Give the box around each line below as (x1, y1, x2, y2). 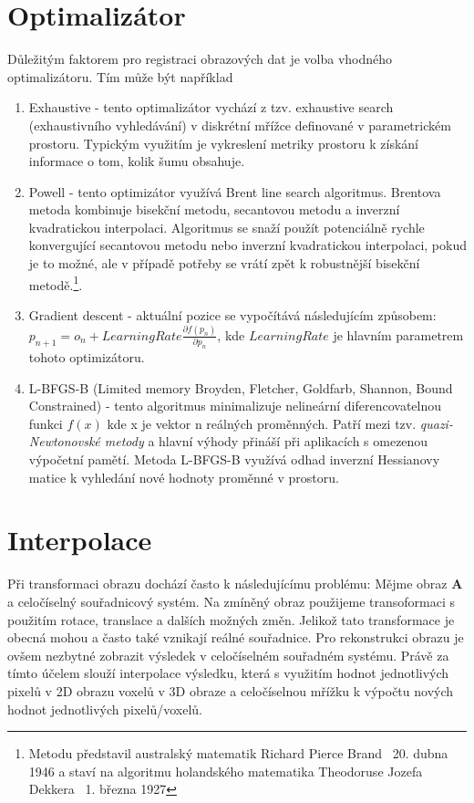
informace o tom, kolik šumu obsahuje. (28, 151, 245, 171)
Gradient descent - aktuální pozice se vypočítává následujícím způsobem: (28, 305, 437, 324)
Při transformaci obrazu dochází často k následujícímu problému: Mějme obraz (7, 574, 448, 593)
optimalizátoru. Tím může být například (7, 67, 233, 86)
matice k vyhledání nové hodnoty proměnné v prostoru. (28, 467, 339, 486)
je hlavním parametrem (333, 325, 464, 344)
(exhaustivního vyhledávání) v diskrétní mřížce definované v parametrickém (28, 115, 451, 134)
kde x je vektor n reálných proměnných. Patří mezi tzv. (107, 413, 417, 433)
